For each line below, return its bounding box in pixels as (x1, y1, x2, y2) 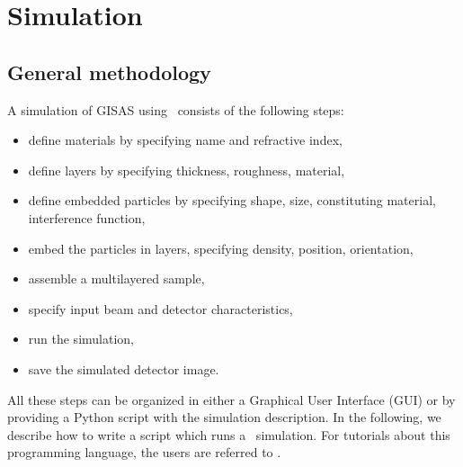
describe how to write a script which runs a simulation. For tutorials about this (7, 425, 450, 444)
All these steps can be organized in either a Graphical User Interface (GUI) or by (7, 390, 456, 409)
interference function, (28, 208, 146, 227)
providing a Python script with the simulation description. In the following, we (7, 408, 441, 427)
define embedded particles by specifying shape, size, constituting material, (28, 191, 436, 210)
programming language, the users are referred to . (7, 443, 281, 462)
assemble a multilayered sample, (28, 269, 205, 288)
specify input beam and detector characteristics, (28, 299, 293, 318)
